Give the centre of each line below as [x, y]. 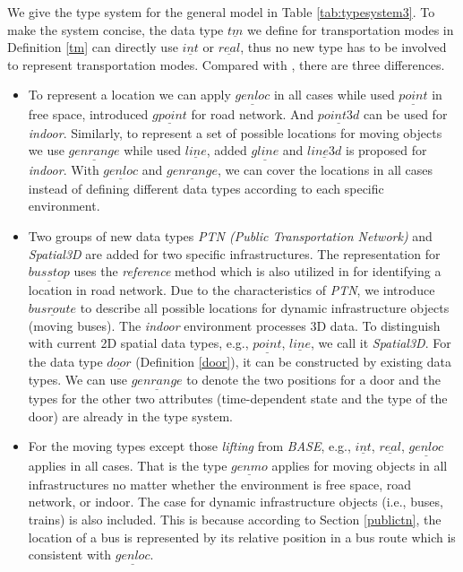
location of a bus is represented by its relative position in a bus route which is [242, 537]
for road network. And [253, 113]
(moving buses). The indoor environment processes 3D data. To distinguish [234, 325]
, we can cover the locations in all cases [325, 169]
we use [46, 150]
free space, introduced [88, 113]
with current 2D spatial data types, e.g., [138, 343]
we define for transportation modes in [350, 29]
